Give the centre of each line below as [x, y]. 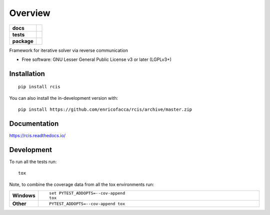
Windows [24, 196]
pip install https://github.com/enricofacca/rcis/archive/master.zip [105, 109]
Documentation [34, 123]
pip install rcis [39, 87]
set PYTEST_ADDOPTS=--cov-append [87, 193]
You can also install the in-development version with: [64, 98]
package [23, 41]
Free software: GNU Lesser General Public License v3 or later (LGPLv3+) [97, 59]
